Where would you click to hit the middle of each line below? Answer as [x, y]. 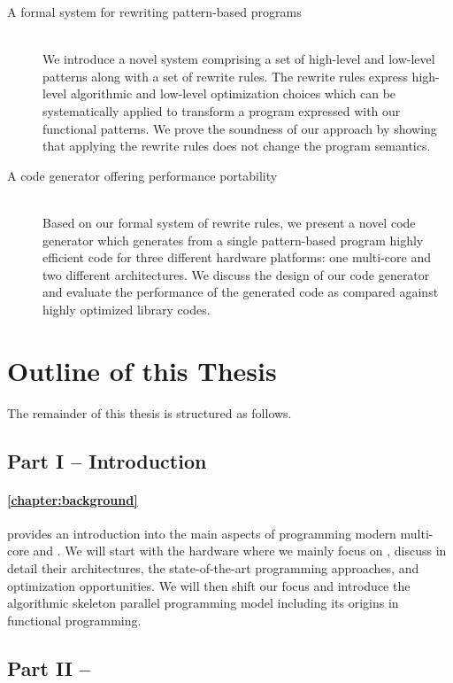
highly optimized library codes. [127, 309]
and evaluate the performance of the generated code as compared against [241, 292]
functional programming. [74, 620]
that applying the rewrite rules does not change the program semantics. [237, 146]
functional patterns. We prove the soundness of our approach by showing [240, 128]
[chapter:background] [73, 499]
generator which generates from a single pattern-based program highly [233, 240]
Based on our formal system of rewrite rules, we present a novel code [229, 222]
